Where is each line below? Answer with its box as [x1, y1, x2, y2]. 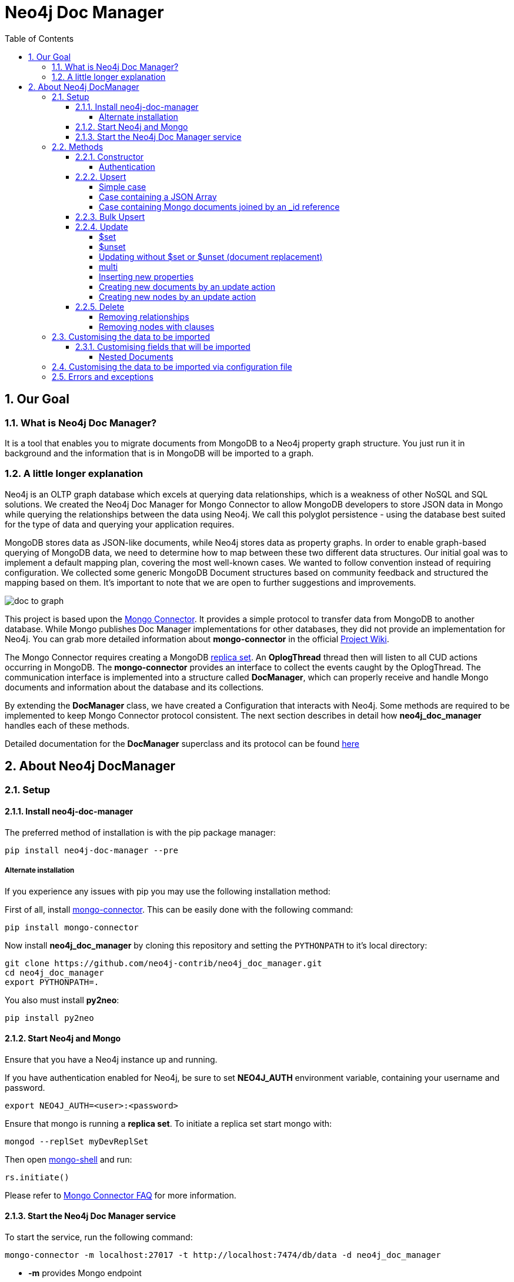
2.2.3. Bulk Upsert [75, 211, 145, 222]
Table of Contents [5, 33, 74, 44]
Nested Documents [99, 351, 173, 362]
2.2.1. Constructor [75, 151, 144, 162]
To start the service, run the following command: [5, 1232, 193, 1242]
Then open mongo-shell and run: [5, 1154, 132, 1164]
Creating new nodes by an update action [99, 291, 256, 302]
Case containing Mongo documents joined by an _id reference [99, 201, 340, 212]
